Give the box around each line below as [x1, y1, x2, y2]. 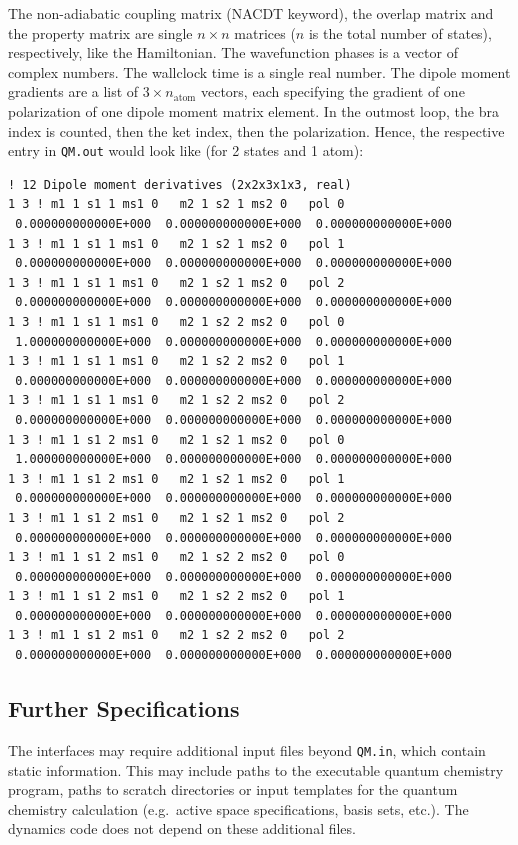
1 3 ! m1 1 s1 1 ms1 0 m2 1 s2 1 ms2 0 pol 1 [8, 236, 345, 251]
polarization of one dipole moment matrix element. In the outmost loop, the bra [8, 100, 499, 121]
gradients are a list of [8, 81, 139, 102]
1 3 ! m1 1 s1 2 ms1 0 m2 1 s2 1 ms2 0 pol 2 [8, 510, 345, 525]
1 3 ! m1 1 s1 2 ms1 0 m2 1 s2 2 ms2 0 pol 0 [8, 550, 345, 565]
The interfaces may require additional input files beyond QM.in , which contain [8, 739, 486, 760]
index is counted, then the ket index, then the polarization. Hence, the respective [8, 120, 505, 141]
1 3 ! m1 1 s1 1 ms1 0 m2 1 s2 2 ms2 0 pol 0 [8, 314, 345, 329]
